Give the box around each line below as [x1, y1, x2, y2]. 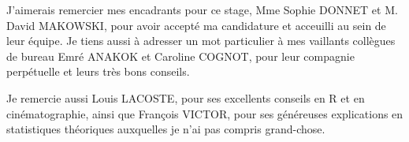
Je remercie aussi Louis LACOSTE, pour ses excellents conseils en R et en [6, 89, 365, 106]
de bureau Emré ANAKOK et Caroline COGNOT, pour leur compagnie [6, 47, 355, 64]
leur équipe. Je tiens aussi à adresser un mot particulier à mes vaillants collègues [6, 32, 396, 49]
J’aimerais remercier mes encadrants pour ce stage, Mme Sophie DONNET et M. [6, 2, 398, 17]
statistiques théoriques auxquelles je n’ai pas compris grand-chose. [6, 121, 325, 137]
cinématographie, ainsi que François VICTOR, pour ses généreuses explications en [6, 105, 403, 121]
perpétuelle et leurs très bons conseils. [6, 63, 190, 80]
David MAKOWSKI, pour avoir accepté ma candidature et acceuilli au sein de [6, 17, 386, 33]
